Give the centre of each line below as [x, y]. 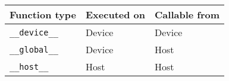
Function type [43, 14]
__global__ [34, 49]
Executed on [116, 14]
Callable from [187, 14]
